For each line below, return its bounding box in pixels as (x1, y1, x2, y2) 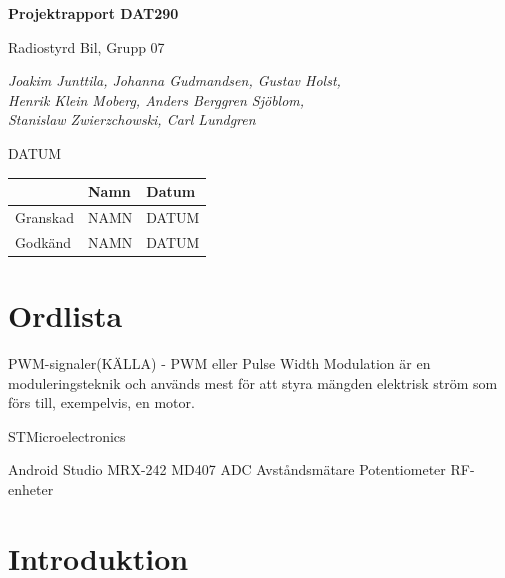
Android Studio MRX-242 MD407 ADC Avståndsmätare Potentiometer (8, 459, 446, 480)
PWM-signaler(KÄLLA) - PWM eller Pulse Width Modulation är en (8, 352, 431, 373)
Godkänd (15, 231, 72, 252)
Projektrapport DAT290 (8, 3, 179, 23)
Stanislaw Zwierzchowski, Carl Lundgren (8, 109, 256, 130)
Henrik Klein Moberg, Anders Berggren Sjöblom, (8, 89, 305, 110)
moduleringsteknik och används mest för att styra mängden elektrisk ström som (8, 372, 498, 393)
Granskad (15, 206, 74, 227)
